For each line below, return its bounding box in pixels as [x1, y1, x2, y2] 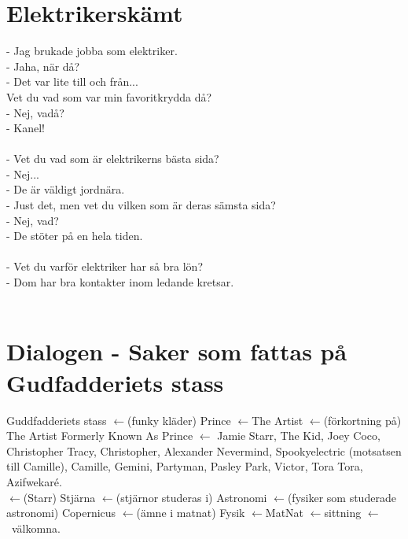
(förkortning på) [323, 412, 402, 428]
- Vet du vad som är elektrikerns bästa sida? [6, 150, 219, 167]
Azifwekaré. [6, 473, 62, 489]
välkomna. [11, 519, 61, 536]
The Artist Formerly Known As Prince [6, 427, 193, 444]
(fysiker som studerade [287, 489, 396, 505]
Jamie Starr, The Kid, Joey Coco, [217, 427, 380, 444]
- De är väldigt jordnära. [6, 181, 125, 198]
